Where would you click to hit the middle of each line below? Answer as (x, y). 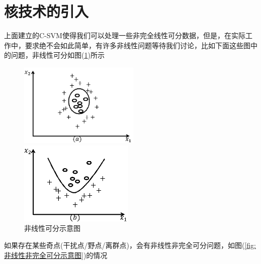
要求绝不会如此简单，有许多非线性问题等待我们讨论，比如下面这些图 (138, 45)
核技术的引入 (47, 11)
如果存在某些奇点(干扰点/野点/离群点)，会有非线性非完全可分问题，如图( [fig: (130, 245)
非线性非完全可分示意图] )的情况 (56, 255)
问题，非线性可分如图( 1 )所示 (58, 55)
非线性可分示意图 (52, 228)
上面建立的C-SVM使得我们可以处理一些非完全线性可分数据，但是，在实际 (125, 35)
